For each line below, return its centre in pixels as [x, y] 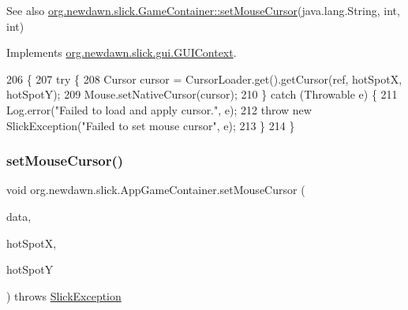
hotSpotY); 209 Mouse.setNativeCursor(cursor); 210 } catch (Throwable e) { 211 [202, 94]
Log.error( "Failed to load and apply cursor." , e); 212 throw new [159, 109]
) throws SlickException [64, 295]
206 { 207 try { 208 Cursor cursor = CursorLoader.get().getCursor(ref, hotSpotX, [204, 78]
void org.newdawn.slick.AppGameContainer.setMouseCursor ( [156, 190]
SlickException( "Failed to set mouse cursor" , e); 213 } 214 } [151, 125]
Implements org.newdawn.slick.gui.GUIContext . [122, 52]
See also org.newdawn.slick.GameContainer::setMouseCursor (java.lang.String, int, [203, 10]
